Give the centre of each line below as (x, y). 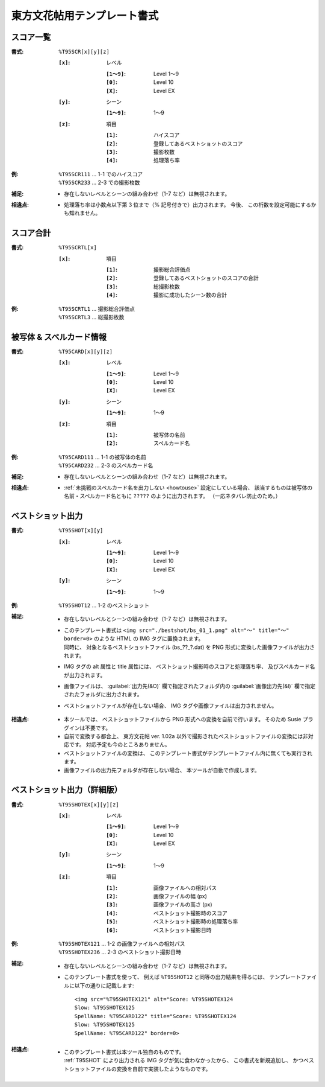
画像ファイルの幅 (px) (181, 896)
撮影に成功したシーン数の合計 (190, 295)
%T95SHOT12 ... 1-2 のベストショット (104, 605)
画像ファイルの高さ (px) (183, 905)
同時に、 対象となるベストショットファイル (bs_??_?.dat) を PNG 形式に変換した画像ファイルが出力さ (190, 647)
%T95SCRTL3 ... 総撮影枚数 (91, 317)
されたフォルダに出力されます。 (103, 695)
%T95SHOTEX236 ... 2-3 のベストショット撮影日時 (120, 952)
